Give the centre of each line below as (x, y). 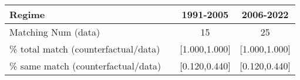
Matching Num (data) (55, 32)
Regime (27, 14)
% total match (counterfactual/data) (85, 49)
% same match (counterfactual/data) (85, 66)
